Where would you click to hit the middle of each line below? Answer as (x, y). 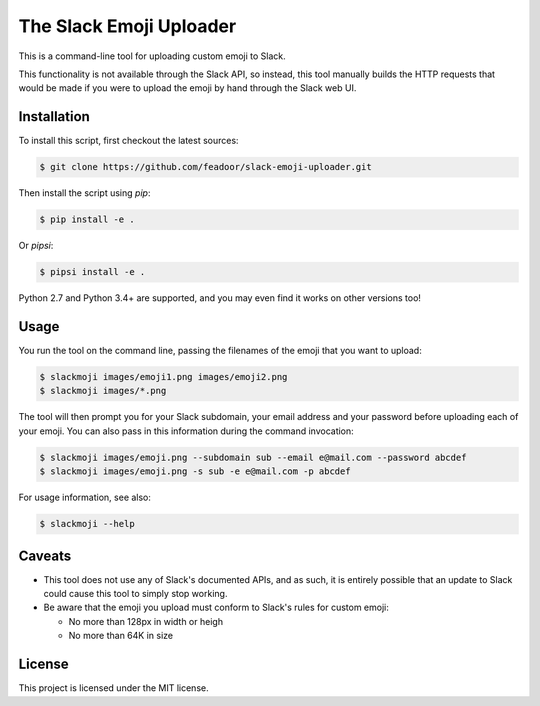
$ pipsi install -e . (92, 272)
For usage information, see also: (85, 497)
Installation (54, 116)
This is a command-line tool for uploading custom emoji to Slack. (152, 56)
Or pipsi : (36, 246)
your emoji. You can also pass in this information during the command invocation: (186, 431)
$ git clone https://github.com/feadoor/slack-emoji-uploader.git (205, 167)
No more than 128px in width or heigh (146, 621)
